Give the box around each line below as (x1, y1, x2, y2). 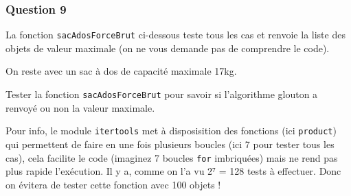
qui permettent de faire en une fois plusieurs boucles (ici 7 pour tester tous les (5, 136, 335, 151)
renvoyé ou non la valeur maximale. (5, 100, 155, 114)
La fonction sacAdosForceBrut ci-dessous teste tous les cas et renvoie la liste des (5, 27, 346, 42)
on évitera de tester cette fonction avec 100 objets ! (5, 177, 221, 191)
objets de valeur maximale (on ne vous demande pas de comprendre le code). (5, 40, 330, 55)
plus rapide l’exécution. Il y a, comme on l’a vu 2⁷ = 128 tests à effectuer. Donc (5, 164, 341, 178)
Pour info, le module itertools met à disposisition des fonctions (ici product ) (5, 123, 337, 138)
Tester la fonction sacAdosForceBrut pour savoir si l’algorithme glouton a (5, 87, 318, 101)
